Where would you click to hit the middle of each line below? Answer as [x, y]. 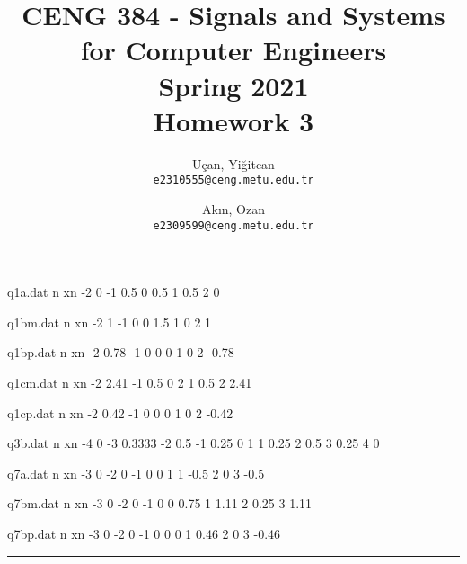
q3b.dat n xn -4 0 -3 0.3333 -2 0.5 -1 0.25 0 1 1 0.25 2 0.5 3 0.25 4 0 [194, 443]
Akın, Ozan [233, 208]
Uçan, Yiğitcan [233, 163]
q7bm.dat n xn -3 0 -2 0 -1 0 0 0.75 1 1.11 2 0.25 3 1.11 [160, 503]
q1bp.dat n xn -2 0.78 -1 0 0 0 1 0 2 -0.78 [121, 352]
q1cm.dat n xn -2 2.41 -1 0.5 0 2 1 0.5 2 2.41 [130, 382]
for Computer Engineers [233, 50]
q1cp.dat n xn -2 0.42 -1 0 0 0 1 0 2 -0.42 [120, 412]
